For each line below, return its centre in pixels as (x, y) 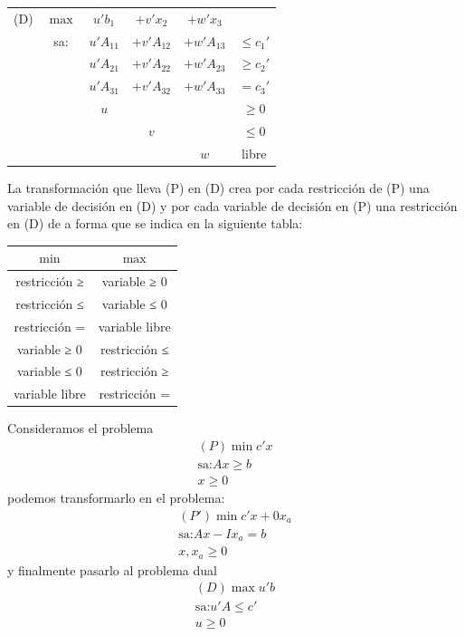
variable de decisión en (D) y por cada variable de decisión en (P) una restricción (232, 205)
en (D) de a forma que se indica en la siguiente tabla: (155, 223)
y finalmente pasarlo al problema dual (112, 569)
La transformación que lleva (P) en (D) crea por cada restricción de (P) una (218, 187)
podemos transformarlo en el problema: (116, 498)
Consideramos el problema (81, 428)
